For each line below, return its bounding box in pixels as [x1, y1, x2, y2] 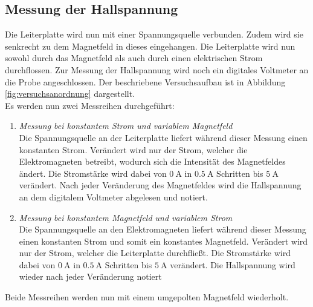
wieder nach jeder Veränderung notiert [19, 270, 162, 283]
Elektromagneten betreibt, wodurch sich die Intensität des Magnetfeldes [19, 155, 286, 168]
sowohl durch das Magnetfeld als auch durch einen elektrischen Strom [5, 51, 263, 64]
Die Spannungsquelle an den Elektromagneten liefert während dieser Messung [19, 223, 306, 236]
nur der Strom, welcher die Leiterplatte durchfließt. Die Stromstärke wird [19, 246, 291, 259]
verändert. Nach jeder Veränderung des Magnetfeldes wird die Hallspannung [19, 179, 302, 191]
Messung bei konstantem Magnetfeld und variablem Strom [19, 211, 233, 223]
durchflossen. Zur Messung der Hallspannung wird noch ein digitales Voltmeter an [5, 63, 309, 76]
